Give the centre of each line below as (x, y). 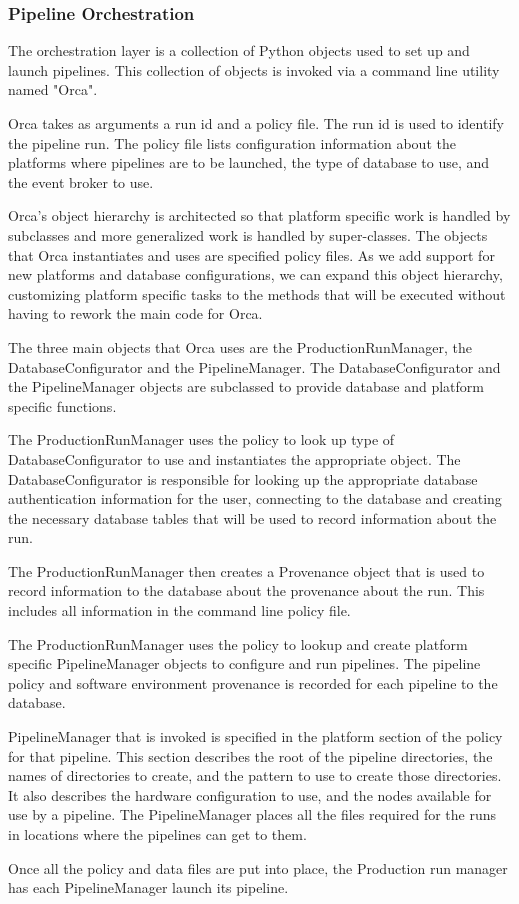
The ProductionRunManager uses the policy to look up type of (201, 439)
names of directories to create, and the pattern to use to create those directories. (255, 775)
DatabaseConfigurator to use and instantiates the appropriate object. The (234, 458)
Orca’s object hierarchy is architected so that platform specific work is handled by (259, 215)
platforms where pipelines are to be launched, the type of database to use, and (249, 162)
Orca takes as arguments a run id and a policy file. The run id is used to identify (256, 123)
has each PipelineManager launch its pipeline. (148, 887)
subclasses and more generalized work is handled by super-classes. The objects (248, 234)
